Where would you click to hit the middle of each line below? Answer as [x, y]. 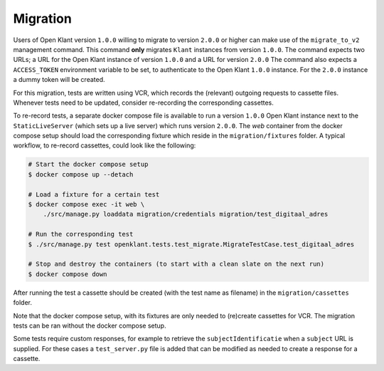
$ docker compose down [68, 274]
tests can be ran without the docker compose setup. [90, 325]
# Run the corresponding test [81, 234]
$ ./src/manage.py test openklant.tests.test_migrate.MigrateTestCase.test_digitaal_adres [191, 244]
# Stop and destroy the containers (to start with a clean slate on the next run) [176, 264]
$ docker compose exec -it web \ [86, 204]
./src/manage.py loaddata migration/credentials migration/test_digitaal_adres [186, 214]
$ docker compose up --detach [81, 174]
